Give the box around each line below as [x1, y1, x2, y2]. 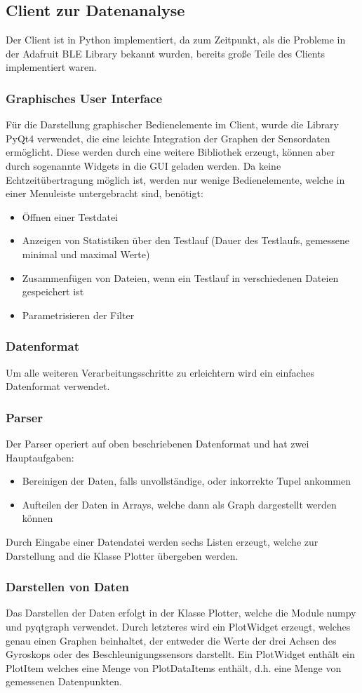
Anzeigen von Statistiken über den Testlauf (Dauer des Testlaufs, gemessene [22, 233, 350, 248]
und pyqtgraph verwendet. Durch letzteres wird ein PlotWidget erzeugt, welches [6, 619, 351, 633]
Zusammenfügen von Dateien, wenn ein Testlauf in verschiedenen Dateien [22, 270, 339, 285]
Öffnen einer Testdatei [22, 209, 119, 224]
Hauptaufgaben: [6, 450, 74, 464]
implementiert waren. [6, 60, 97, 74]
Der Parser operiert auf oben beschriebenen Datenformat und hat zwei [6, 436, 309, 450]
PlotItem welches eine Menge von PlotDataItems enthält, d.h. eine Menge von [6, 660, 342, 675]
